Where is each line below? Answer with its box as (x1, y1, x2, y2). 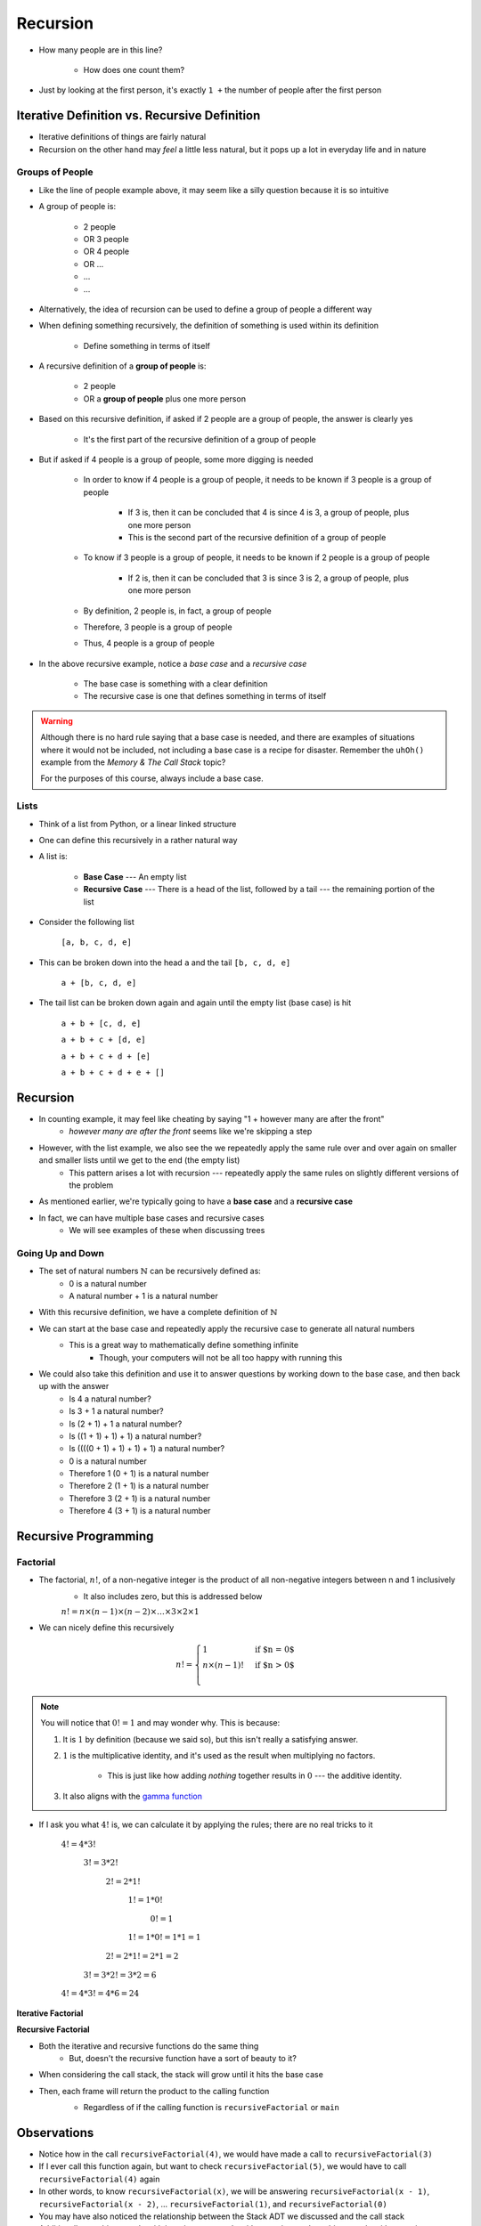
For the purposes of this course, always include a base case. (40, 773, 265, 784)
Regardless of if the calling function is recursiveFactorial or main (83, 2102, 340, 2113)
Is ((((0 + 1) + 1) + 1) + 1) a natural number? (69, 1443, 225, 1454)
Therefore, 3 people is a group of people (83, 621, 232, 632)
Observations (16, 2125, 94, 2141)
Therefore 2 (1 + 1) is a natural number (69, 1481, 209, 1491)
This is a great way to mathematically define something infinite (69, 1340, 298, 1351)
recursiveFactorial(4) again (38, 2173, 160, 2184)
